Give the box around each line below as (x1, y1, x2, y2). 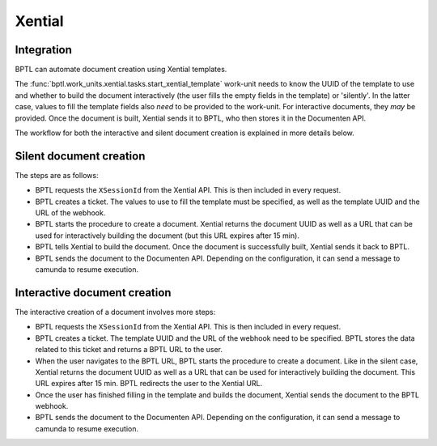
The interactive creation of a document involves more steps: (15, 307, 216, 316)
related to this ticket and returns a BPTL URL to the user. (35, 345, 223, 355)
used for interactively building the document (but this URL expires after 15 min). (35, 231, 299, 240)
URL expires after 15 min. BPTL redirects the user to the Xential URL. (35, 379, 263, 389)
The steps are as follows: (15, 170, 99, 180)
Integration (15, 43, 73, 57)
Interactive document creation (15, 286, 172, 299)
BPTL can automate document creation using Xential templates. (15, 65, 227, 74)
